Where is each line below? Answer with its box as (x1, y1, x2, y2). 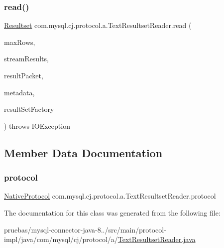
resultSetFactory (4, 104, 54, 114)
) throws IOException (4, 120, 70, 131)
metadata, (4, 87, 35, 97)
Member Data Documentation (4, 145, 163, 160)
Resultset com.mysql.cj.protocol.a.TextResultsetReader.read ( (4, 20, 192, 30)
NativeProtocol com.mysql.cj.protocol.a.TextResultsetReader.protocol (4, 191, 216, 201)
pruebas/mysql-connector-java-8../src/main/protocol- (4, 224, 166, 235)
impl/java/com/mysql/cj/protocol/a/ (4, 234, 118, 245)
